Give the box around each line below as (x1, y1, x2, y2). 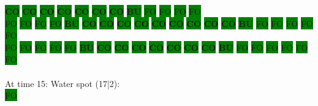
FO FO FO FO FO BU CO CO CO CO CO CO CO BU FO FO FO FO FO (5, 40, 308, 53)
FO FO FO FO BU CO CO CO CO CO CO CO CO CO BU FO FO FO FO (5, 17, 313, 29)
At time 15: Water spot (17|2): (5, 77, 120, 89)
